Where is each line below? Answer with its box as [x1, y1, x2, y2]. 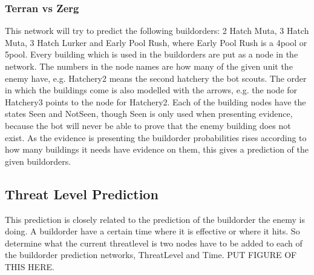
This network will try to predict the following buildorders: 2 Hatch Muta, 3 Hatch [5, 24, 309, 37]
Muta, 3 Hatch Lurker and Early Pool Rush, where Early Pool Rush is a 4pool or [5, 36, 307, 48]
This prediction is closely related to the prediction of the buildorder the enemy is [5, 213, 305, 225]
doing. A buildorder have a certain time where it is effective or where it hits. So [5, 225, 300, 237]
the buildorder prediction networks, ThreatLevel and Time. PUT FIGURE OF [5, 248, 297, 261]
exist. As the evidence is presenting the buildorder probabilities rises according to [5, 131, 307, 144]
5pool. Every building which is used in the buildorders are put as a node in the [5, 48, 298, 61]
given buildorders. [5, 154, 71, 167]
